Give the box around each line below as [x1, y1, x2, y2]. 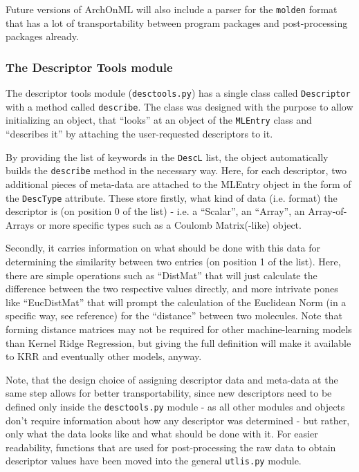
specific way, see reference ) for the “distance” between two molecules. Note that [6, 308, 342, 323]
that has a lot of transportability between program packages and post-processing [6, 15, 348, 30]
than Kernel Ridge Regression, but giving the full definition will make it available [6, 335, 351, 350]
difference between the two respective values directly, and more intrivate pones [6, 281, 338, 296]
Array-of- [308, 204, 347, 218]
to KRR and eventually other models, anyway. [6, 349, 202, 364]
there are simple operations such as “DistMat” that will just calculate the [6, 267, 317, 282]
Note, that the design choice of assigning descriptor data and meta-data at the [6, 372, 338, 386]
